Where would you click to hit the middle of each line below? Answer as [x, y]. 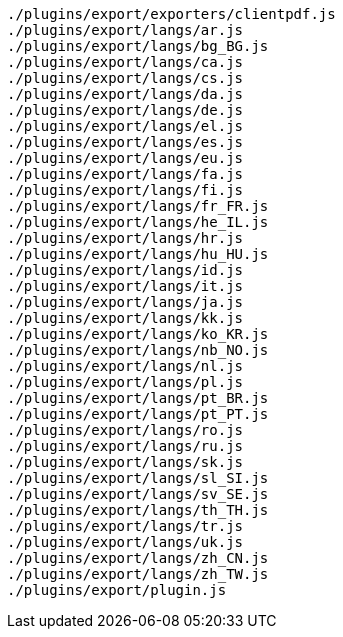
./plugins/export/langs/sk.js [125, 462]
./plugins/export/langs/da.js [125, 94]
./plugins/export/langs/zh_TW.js [138, 574]
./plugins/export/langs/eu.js [125, 158]
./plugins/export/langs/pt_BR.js [138, 398]
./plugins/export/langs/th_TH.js [138, 510]
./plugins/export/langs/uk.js [125, 542]
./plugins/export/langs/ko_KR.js [138, 334]
